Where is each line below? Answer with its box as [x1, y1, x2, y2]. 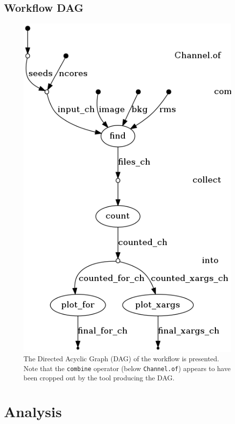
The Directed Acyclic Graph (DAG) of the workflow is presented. [23, 353, 219, 364]
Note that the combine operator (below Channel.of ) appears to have [23, 363, 231, 373]
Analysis [4, 401, 62, 422]
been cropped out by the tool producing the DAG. [23, 373, 175, 383]
